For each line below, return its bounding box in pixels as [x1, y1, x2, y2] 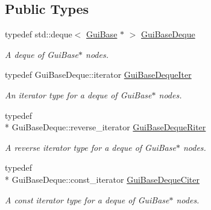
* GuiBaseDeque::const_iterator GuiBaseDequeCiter [5, 173, 200, 185]
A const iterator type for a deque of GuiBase [5, 193, 169, 206]
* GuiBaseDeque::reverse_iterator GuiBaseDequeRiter [5, 121, 206, 133]
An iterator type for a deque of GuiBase [5, 88, 152, 101]
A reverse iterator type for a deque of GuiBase [5, 141, 176, 153]
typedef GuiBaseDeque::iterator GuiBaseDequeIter [5, 68, 192, 81]
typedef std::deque [5, 28, 72, 40]
